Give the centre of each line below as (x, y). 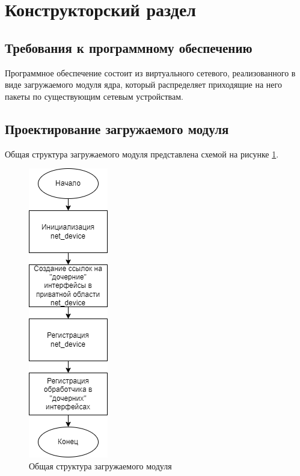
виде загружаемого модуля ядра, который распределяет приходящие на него (143, 84)
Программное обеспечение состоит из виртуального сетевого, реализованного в (150, 72)
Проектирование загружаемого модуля (117, 128)
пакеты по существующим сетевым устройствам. (94, 96)
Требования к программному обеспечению (129, 47)
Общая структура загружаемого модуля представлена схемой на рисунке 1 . (142, 154)
